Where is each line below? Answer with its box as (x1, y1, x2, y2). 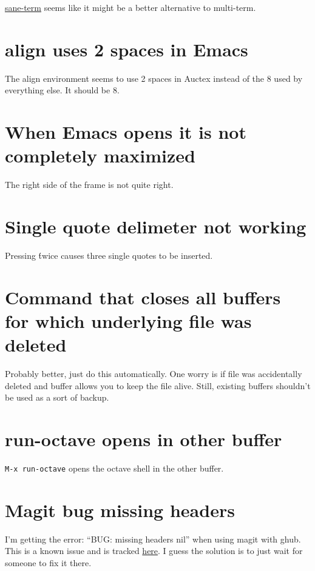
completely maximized (5, 143, 195, 168)
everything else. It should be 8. (5, 84, 120, 96)
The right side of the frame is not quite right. (5, 178, 174, 191)
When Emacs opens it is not (5, 119, 246, 144)
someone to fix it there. (5, 556, 92, 569)
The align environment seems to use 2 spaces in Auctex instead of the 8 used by (5, 72, 303, 84)
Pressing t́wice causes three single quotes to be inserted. (5, 249, 213, 261)
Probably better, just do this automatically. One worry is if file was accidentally (5, 367, 302, 380)
